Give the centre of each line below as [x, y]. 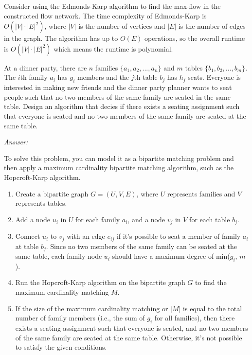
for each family [98, 219]
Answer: [16, 142]
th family [34, 77]
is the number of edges [212, 26]
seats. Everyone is [214, 77]
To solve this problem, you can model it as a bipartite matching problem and [119, 158]
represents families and [201, 193]
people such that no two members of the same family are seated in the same [117, 97]
